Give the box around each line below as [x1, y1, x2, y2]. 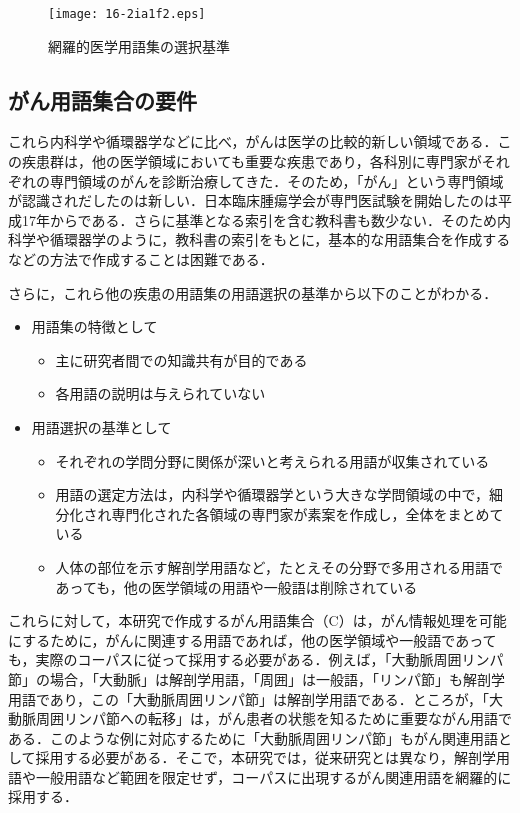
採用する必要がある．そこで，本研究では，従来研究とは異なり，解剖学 [35, 747, 497, 768]
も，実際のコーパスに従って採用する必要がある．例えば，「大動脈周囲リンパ [8, 649, 504, 670]
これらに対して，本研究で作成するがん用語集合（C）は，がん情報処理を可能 [8, 610, 507, 631]
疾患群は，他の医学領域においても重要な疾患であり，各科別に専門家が [21, 151, 482, 172]
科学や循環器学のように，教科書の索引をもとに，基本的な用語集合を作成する [8, 229, 511, 250]
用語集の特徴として [31, 316, 158, 337]
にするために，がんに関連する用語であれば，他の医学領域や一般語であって [8, 629, 497, 650]
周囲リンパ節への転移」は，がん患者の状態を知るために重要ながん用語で [35, 708, 512, 729]
